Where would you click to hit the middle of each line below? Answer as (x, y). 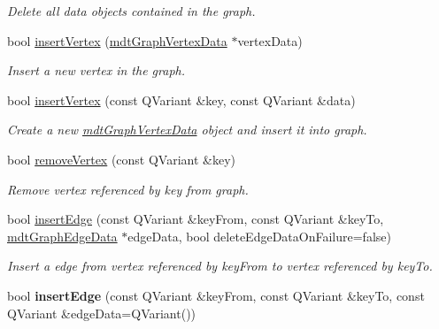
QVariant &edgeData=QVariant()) (102, 313)
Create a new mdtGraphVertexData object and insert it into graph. (187, 130)
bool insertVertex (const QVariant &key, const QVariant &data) (181, 99)
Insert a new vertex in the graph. (96, 70)
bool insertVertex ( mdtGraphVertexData (117, 40)
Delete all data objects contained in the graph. (131, 11)
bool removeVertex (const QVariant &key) (122, 159)
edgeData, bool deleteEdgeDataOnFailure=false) (259, 236)
